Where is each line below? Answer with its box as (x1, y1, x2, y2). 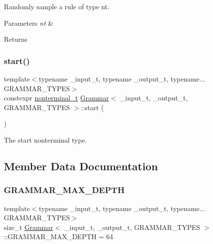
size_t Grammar (4, 222, 53, 232)
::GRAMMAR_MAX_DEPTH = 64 (4, 231, 113, 242)
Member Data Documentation (4, 158, 158, 173)
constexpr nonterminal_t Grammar (4, 93, 109, 103)
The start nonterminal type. (4, 134, 87, 145)
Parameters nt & (4, 17, 53, 28)
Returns (4, 34, 28, 44)
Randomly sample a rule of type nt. (4, 1, 110, 11)
